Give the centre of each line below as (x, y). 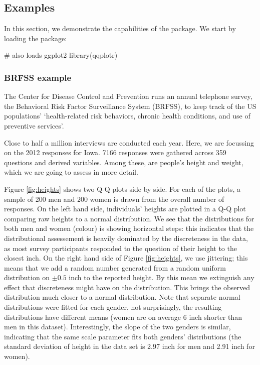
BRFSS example (38, 77)
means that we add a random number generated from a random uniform (115, 267)
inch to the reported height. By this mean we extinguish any (162, 277)
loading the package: (36, 38)
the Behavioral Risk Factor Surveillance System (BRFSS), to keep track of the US (130, 106)
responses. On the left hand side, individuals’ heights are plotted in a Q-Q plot (125, 209)
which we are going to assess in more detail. (71, 172)
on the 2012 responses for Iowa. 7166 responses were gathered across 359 (115, 152)
